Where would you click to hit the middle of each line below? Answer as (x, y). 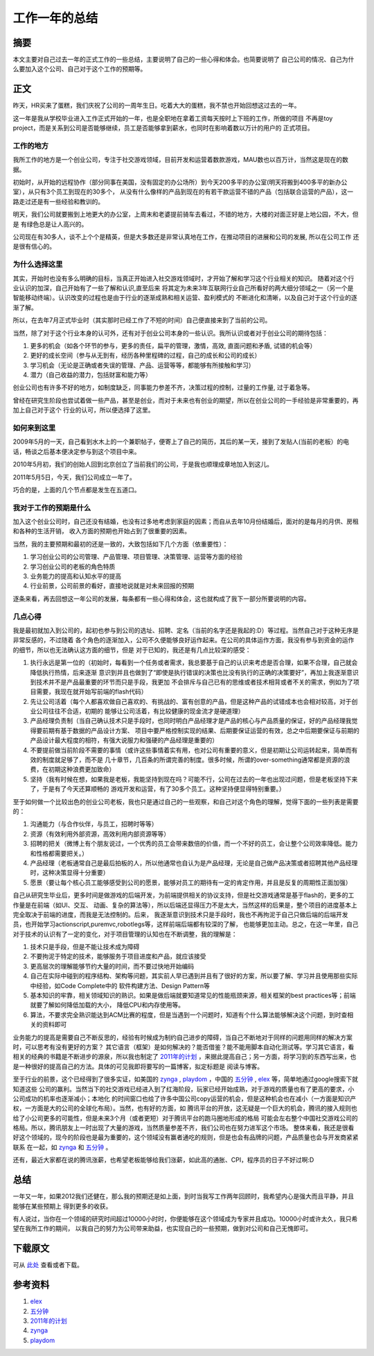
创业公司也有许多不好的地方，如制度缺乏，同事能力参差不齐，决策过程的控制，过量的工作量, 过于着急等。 (163, 387)
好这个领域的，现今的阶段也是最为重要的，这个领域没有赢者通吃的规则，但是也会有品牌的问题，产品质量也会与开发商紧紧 (186, 1137)
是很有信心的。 (34, 246)
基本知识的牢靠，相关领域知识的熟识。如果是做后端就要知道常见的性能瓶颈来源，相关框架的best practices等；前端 (193, 996)
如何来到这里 (34, 428)
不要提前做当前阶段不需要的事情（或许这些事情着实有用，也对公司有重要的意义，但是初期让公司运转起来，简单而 (191, 750)
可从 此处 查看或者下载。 (48, 1265)
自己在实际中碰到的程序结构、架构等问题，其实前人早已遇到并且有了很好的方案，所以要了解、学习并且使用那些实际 (194, 976)
